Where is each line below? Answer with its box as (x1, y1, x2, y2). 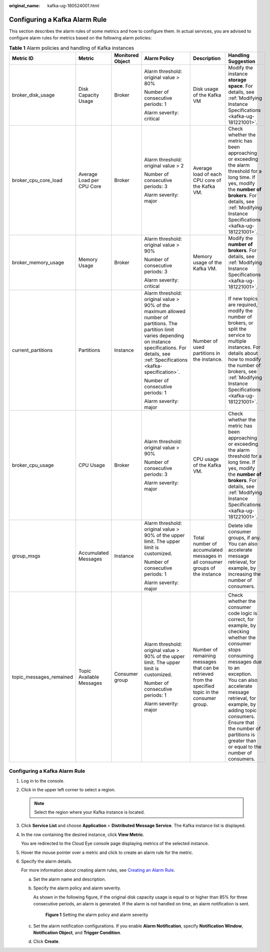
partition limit (144, 326, 174, 333)
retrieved (193, 670, 214, 677)
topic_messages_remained (12, 674, 73, 681)
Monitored (114, 52, 139, 59)
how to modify (228, 356, 261, 363)
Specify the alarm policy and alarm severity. (33, 885, 121, 891)
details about (228, 350, 258, 357)
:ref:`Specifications (144, 357, 188, 364)
